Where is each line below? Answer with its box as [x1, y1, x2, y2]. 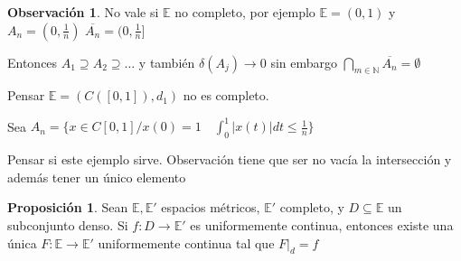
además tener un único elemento [7, 167, 186, 186]
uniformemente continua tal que [98, 233, 275, 252]
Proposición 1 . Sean [7, 198, 128, 217]
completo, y [279, 198, 344, 217]
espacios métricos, [161, 198, 260, 217]
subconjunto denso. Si [7, 216, 128, 235]
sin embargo [270, 52, 337, 71]
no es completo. [183, 86, 269, 105]
